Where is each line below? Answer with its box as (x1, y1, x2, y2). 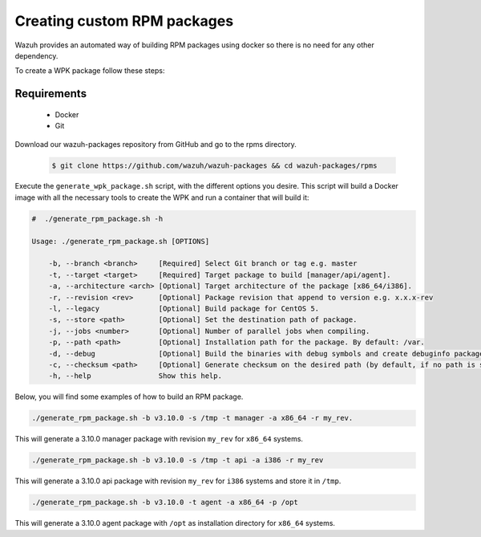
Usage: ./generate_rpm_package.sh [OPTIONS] (31, 237, 210, 246)
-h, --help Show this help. (48, 372, 222, 380)
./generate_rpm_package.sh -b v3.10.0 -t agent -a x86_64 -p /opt (31, 498, 298, 507)
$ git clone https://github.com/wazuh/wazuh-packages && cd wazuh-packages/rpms (51, 161, 378, 170)
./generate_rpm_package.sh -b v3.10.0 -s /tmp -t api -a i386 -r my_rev (31, 456, 324, 465)
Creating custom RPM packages (14, 12, 234, 30)
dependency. (14, 51, 59, 60)
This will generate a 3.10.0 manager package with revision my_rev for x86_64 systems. (14, 434, 304, 444)
